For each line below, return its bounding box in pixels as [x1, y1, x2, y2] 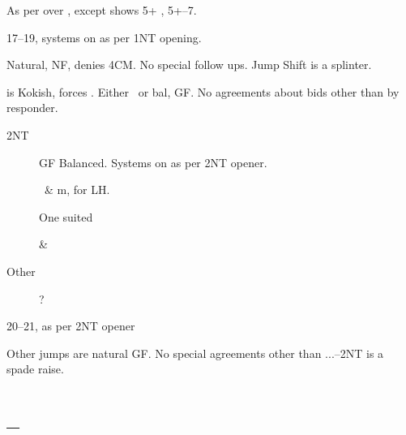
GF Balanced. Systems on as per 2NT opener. [39, 153, 267, 170]
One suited [39, 208, 93, 225]
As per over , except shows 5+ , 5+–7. [6, 2, 197, 18]
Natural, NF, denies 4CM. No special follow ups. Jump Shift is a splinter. [6, 56, 372, 73]
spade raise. [6, 360, 64, 377]
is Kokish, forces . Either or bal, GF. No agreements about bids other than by [6, 83, 400, 100]
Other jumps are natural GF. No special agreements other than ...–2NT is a [6, 344, 384, 361]
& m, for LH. [44, 181, 110, 198]
